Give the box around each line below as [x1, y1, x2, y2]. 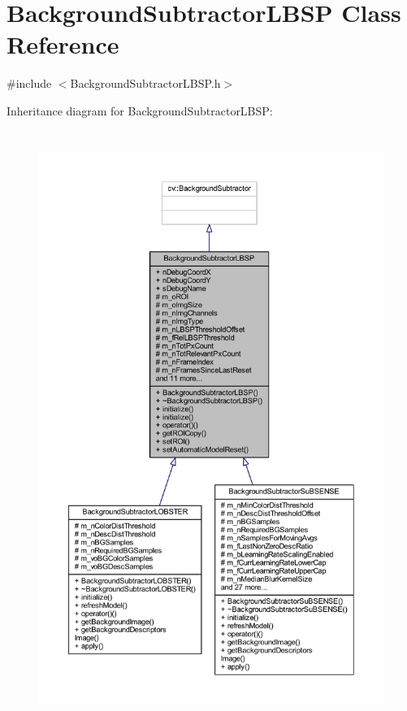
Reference [6, 28, 119, 61]
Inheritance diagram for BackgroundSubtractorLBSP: [6, 102, 273, 119]
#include [6, 75, 52, 92]
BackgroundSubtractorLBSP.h [70, 75, 221, 92]
